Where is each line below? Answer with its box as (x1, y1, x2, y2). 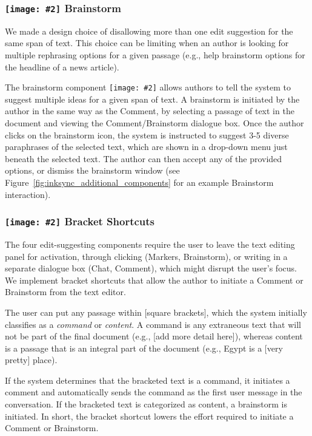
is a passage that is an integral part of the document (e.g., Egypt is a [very (5, 341, 283, 354)
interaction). (5, 188, 51, 200)
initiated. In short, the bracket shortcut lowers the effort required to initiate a (5, 409, 294, 422)
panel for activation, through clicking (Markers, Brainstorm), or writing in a (5, 250, 288, 262)
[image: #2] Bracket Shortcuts (5, 214, 155, 229)
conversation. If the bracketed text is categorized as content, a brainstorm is (5, 398, 288, 410)
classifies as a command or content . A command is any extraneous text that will (5, 318, 301, 330)
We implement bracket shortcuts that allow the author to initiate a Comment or (5, 273, 304, 286)
